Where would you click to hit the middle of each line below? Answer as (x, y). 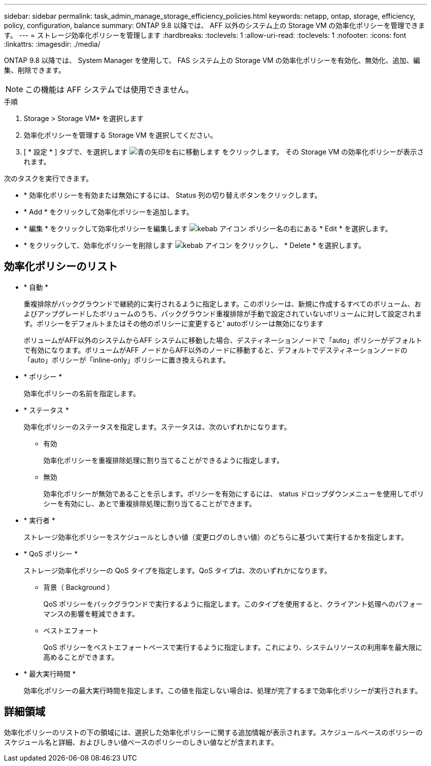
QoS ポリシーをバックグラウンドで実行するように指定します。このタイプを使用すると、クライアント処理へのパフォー (233, 604)
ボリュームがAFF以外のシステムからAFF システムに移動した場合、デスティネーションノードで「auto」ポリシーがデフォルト (223, 340)
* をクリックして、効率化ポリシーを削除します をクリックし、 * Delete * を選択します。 (195, 245)
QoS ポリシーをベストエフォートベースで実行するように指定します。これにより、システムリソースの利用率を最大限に (233, 647)
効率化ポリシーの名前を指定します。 (82, 393)
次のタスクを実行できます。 (48, 178)
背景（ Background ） (79, 587)
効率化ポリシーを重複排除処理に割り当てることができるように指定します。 (164, 460)
